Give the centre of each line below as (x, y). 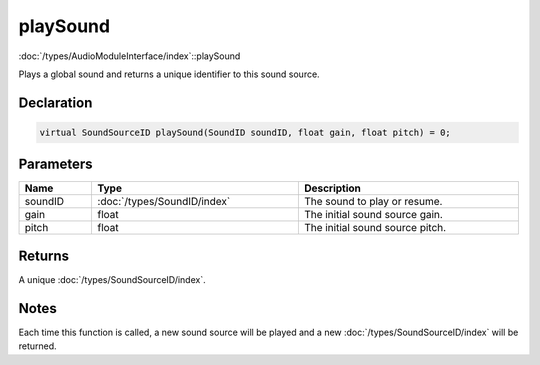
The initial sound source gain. (373, 215)
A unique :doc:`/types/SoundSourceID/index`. (112, 279)
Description (332, 188)
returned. (37, 346)
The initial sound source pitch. (375, 228)
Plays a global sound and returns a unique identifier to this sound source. (169, 74)
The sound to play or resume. (373, 202)
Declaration (55, 102)
